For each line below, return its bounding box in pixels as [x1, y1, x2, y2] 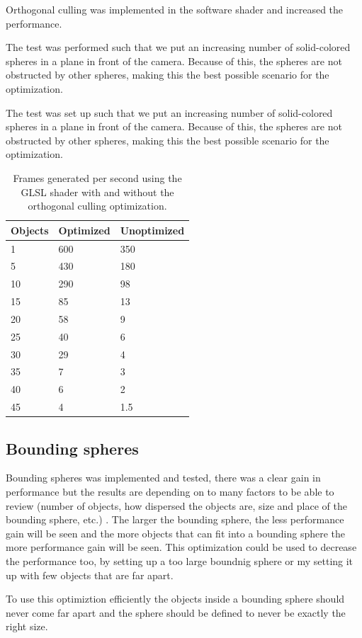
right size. [6, 619, 48, 634]
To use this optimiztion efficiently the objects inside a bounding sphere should [6, 591, 345, 606]
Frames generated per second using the [13, 170, 182, 185]
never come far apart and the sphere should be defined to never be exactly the [6, 605, 346, 620]
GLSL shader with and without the [21, 184, 174, 199]
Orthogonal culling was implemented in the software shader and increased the [6, 2, 344, 16]
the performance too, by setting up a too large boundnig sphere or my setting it [6, 554, 353, 569]
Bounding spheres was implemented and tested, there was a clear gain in [6, 470, 321, 485]
